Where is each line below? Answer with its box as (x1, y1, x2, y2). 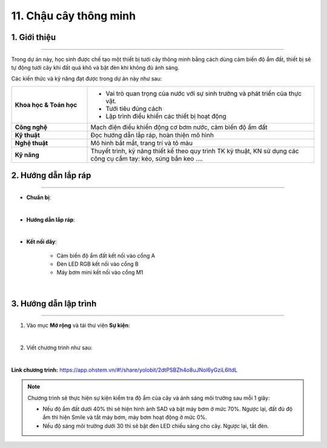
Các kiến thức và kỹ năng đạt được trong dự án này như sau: (11, 75, 162, 82)
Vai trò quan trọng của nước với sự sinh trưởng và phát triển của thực (105, 89, 302, 97)
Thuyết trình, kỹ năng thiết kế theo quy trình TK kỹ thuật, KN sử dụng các (90, 147, 299, 155)
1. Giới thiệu (11, 32, 56, 42)
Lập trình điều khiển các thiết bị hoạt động (105, 112, 226, 120)
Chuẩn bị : (26, 194, 51, 201)
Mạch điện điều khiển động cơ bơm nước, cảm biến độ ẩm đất (90, 123, 268, 131)
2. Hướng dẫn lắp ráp (11, 170, 91, 181)
